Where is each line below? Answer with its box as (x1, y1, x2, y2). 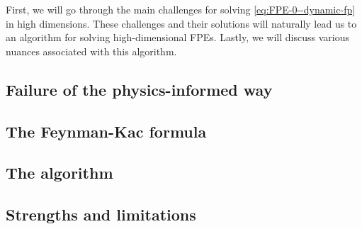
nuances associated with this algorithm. (6, 43, 177, 58)
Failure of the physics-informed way (6, 78, 273, 100)
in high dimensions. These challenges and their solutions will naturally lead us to (6, 16, 357, 30)
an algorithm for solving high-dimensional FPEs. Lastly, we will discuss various (6, 30, 349, 45)
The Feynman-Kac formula (6, 120, 207, 142)
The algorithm (6, 162, 113, 184)
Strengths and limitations (6, 203, 196, 225)
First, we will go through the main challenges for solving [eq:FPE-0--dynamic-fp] (6, 2, 356, 16)
